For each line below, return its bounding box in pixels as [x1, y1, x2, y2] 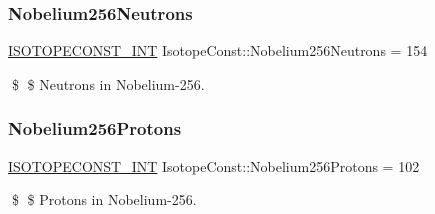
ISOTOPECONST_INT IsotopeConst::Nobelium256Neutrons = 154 [8, 40, 428, 61]
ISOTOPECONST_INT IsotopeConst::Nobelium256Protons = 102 [8, 155, 420, 176]
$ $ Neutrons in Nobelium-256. [11, 73, 205, 94]
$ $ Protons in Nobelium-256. [11, 189, 197, 210]
